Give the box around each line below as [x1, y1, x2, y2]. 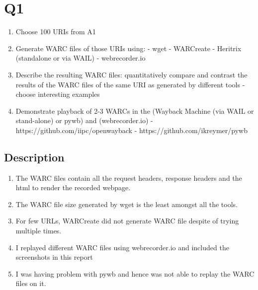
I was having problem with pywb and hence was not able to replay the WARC [15, 268, 255, 279]
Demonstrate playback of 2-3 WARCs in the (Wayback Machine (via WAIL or [15, 105, 254, 116]
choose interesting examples [15, 89, 100, 99]
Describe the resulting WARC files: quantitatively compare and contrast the [15, 69, 248, 79]
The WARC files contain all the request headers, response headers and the [15, 172, 242, 183]
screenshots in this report [15, 252, 93, 262]
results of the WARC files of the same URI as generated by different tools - [15, 79, 245, 89]
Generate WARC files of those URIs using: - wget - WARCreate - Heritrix [15, 43, 242, 53]
